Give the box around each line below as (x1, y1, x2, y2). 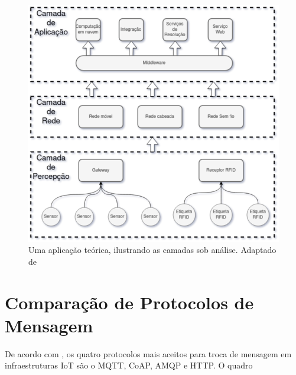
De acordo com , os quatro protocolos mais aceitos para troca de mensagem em (5, 347, 292, 360)
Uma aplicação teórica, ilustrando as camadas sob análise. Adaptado (28, 243, 277, 256)
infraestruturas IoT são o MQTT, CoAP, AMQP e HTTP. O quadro (5, 359, 253, 371)
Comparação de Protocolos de (5, 290, 254, 314)
